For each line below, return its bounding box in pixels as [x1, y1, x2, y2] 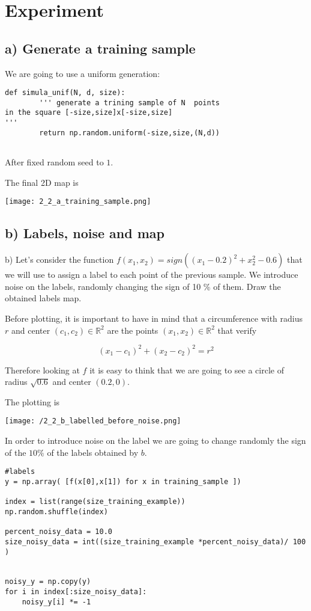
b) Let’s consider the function [5, 253, 114, 266]
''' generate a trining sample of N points [39, 98, 220, 107]
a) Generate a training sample [5, 38, 196, 57]
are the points [107, 324, 159, 336]
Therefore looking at [5, 363, 80, 376]
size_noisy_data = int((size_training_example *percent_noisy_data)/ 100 [5, 537, 306, 546]
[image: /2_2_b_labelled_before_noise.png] [5, 417, 181, 426]
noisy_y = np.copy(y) [5, 577, 91, 586]
